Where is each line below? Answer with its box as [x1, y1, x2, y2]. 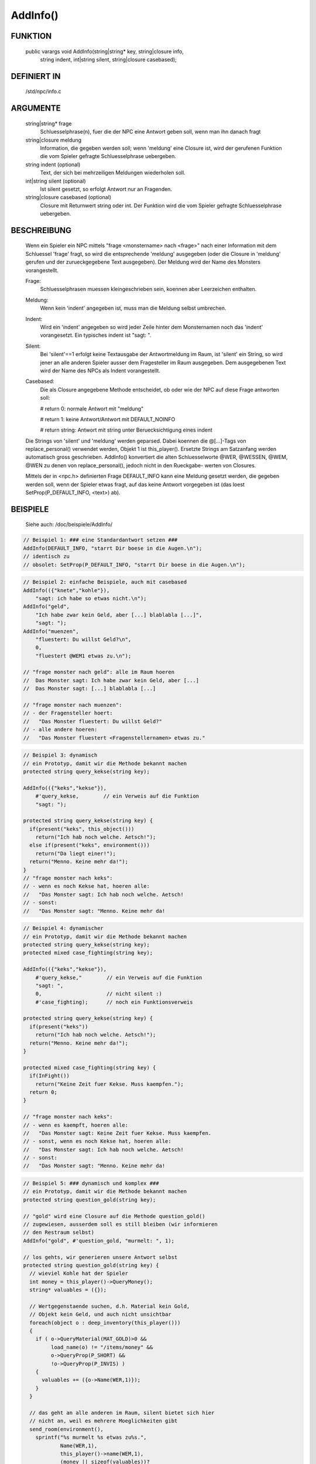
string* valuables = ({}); [29, 1287, 107, 1294]
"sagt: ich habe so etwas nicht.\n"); [35, 595, 147, 601]
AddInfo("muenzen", [23, 628, 79, 635]
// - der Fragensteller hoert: [23, 710, 114, 717]
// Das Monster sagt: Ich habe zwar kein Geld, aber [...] [23, 677, 200, 683]
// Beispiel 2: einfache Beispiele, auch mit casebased [23, 579, 187, 586]
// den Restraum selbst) [23, 1229, 95, 1236]
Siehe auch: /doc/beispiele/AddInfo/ [25, 521, 113, 528]
